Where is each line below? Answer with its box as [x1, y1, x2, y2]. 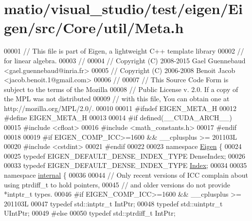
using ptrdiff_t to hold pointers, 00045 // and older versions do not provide [4, 179, 230, 189]
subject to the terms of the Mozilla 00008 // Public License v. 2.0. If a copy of [4, 84, 238, 94]
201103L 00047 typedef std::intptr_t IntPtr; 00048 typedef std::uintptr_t [4, 198, 223, 208]
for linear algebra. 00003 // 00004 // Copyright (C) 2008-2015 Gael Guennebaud [4, 55, 246, 65]
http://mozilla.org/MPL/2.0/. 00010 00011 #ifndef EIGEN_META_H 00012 [4, 103, 236, 113]
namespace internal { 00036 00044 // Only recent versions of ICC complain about [4, 170, 249, 180]
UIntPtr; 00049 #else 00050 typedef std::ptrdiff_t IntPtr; [4, 208, 176, 218]
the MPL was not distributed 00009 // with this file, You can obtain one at [4, 93, 230, 104]
